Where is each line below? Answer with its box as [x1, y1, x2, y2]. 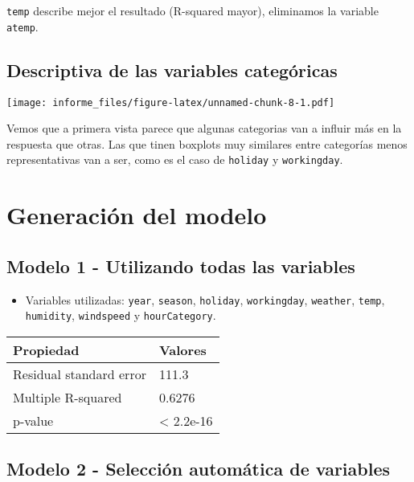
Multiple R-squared [13, 387, 122, 406]
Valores [158, 340, 207, 359]
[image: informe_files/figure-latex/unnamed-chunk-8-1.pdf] [6, 96, 335, 108]
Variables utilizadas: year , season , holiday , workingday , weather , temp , [25, 291, 385, 308]
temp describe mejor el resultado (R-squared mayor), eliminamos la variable [6, 2, 379, 18]
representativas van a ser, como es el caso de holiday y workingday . [6, 151, 343, 168]
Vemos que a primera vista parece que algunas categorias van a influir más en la [6, 120, 402, 137]
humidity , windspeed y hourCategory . [25, 307, 216, 324]
